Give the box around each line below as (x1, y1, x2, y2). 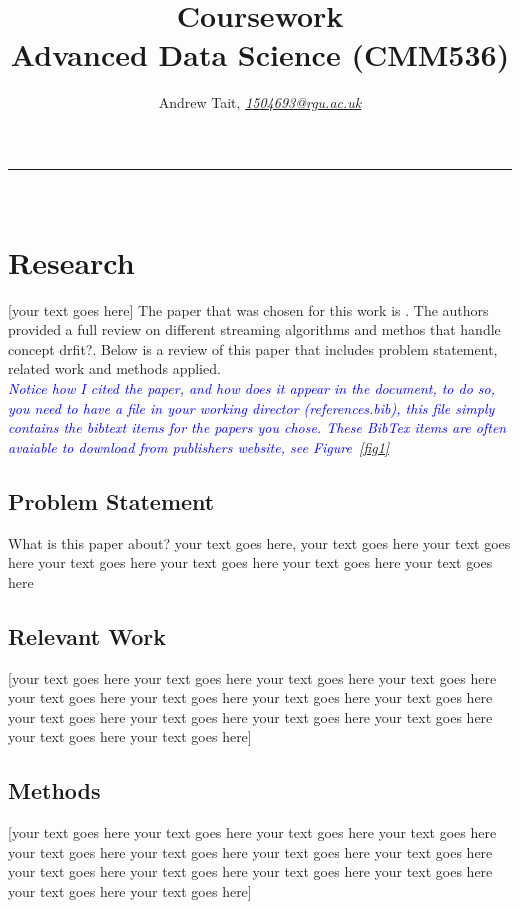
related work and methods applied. (8, 358, 221, 379)
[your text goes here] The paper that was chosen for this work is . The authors (8, 299, 489, 320)
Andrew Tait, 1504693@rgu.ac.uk (158, 92, 362, 113)
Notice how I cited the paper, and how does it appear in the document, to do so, (8, 378, 496, 398)
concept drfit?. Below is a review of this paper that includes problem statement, (8, 338, 498, 359)
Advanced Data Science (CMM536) (10, 34, 510, 75)
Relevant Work (8, 620, 167, 651)
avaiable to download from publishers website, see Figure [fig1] (8, 436, 390, 457)
